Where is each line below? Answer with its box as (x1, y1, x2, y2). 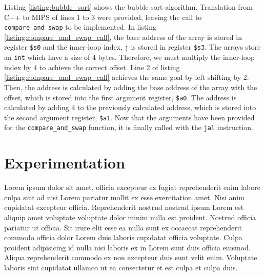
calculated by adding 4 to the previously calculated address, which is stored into (4, 102, 256, 113)
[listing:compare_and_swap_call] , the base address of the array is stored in (4, 31, 242, 42)
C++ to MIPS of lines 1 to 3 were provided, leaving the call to (4, 11, 202, 22)
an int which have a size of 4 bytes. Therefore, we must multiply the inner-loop (4, 52, 255, 62)
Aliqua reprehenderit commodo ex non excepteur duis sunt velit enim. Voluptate (4, 252, 257, 263)
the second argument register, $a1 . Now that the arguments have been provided (4, 112, 255, 122)
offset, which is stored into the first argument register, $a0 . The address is (4, 92, 237, 102)
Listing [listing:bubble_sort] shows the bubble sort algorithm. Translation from (4, 2, 253, 12)
